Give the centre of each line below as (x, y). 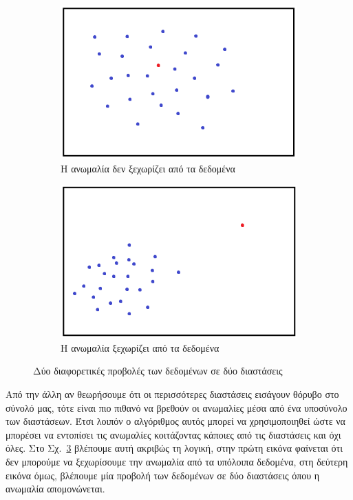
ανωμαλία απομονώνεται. (55, 489)
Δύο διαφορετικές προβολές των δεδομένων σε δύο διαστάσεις (158, 371)
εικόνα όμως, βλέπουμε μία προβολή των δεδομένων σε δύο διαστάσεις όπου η (163, 475)
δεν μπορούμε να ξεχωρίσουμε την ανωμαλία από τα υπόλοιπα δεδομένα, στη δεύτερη (177, 461)
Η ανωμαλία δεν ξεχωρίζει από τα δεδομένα (148, 168)
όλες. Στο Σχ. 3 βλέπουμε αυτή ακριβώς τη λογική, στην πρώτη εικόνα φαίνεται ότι (174, 448)
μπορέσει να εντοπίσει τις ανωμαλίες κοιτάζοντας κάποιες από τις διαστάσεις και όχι (173, 434)
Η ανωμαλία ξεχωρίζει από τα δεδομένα (140, 347)
